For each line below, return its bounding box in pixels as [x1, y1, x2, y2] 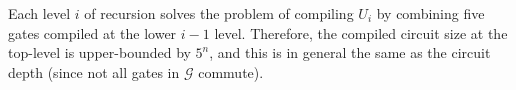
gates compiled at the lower [8, 22, 177, 43]
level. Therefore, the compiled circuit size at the [214, 22, 508, 43]
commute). [198, 61, 264, 82]
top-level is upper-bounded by [8, 42, 191, 63]
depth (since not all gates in [8, 61, 180, 82]
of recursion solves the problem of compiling [84, 3, 354, 23]
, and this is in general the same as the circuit [209, 42, 491, 63]
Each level [8, 3, 71, 23]
